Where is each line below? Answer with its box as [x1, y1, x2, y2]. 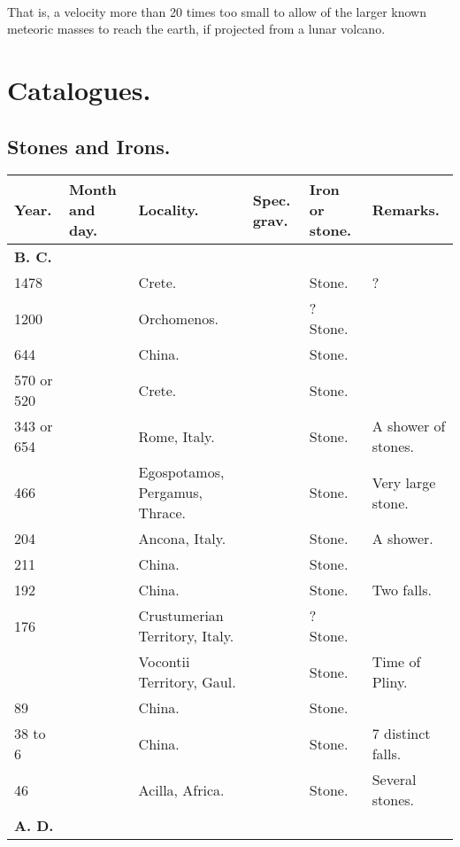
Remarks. [372, 199, 440, 221]
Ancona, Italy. [138, 528, 226, 549]
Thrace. [138, 502, 186, 524]
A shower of [372, 416, 446, 437]
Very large [372, 471, 436, 493]
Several [372, 769, 417, 790]
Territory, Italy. [138, 626, 234, 647]
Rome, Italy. [138, 425, 215, 447]
